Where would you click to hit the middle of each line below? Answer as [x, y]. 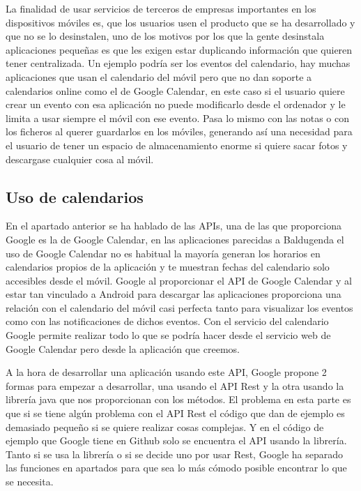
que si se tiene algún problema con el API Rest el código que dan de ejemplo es [175, 413]
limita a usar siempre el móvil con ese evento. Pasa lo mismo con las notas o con [178, 118]
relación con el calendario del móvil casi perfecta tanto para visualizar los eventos [179, 307]
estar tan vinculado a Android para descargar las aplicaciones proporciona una [174, 294]
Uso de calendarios [75, 196]
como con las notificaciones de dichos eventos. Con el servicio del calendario [167, 321]
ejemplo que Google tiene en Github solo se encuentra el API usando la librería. [176, 440]
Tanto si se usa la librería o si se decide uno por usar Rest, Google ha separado [175, 454]
